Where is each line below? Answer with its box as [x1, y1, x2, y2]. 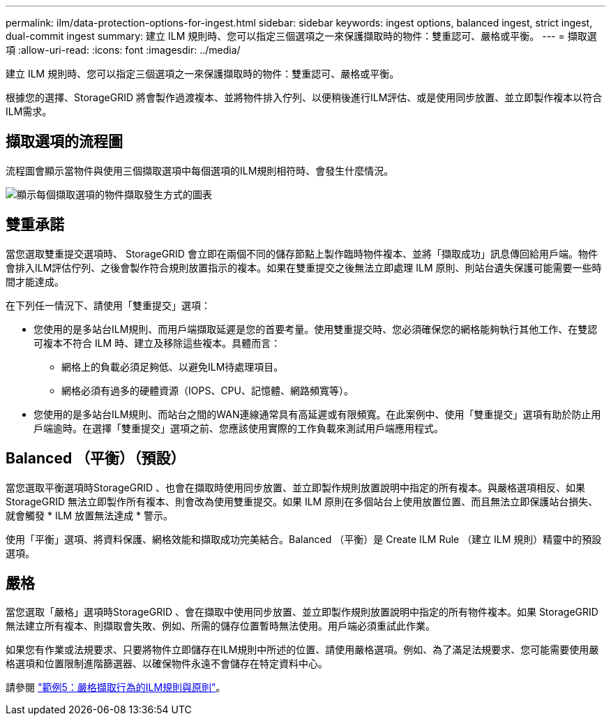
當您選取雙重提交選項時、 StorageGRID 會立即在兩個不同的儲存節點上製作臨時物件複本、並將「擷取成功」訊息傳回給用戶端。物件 [6, 247, 598, 260]
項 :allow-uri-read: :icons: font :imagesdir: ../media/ [6, 44, 241, 56]
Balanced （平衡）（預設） [6, 449, 186, 468]
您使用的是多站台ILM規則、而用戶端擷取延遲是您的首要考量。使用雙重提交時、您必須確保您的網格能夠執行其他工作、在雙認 [33, 322, 598, 335]
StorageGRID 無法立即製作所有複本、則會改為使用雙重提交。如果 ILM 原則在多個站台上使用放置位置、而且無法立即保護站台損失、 [6, 495, 598, 507]
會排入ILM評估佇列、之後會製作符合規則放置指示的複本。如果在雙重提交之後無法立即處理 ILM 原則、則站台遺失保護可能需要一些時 [6, 261, 602, 274]
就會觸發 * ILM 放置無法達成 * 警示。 [6, 509, 174, 521]
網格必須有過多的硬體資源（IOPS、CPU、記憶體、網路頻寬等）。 [61, 384, 354, 396]
